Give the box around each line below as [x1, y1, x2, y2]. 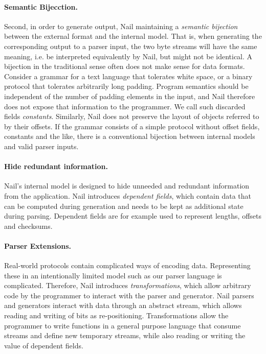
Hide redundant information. [4, 161, 108, 172]
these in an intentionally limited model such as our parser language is [4, 270, 222, 280]
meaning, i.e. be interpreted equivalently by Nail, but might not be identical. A [4, 51, 253, 61]
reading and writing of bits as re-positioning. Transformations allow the [4, 310, 229, 321]
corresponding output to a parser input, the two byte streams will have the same [4, 40, 257, 51]
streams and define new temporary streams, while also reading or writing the [4, 330, 246, 341]
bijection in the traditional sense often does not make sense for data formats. [4, 61, 245, 72]
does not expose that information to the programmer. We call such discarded [4, 101, 246, 111]
